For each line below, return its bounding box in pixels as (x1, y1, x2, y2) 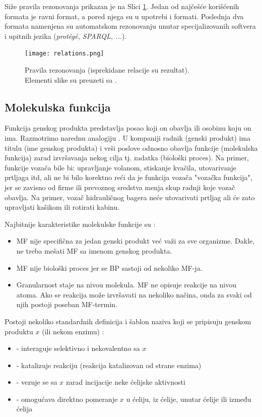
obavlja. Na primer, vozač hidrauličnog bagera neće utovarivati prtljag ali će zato (5, 192, 255, 202)
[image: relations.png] (25, 50, 104, 57)
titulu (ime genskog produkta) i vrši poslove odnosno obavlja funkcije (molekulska (5, 142, 258, 153)
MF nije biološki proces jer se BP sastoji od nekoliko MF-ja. (16, 262, 203, 273)
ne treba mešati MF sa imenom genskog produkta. (16, 245, 172, 256)
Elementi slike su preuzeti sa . (25, 74, 117, 85)
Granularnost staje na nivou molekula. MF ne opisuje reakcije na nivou (16, 279, 237, 290)
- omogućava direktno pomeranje (16, 393, 118, 404)
